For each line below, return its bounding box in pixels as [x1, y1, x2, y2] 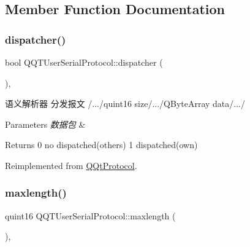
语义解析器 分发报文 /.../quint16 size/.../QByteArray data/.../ [5, 97, 245, 110]
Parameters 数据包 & [5, 117, 86, 130]
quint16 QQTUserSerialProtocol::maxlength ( [5, 209, 176, 222]
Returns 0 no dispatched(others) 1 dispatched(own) [5, 138, 198, 151]
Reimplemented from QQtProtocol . [5, 159, 137, 171]
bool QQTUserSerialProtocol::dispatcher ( [5, 56, 163, 68]
